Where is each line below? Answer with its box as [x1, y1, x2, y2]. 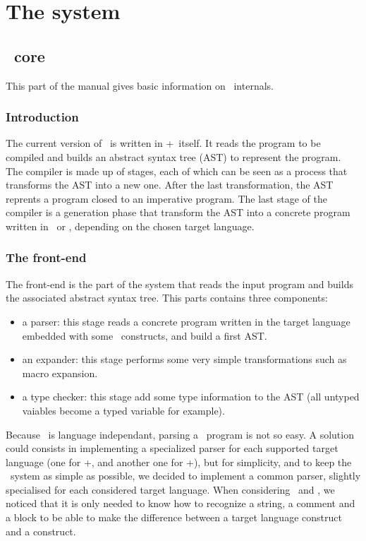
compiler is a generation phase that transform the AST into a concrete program [6, 205, 350, 220]
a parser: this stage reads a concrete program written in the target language [22, 314, 350, 328]
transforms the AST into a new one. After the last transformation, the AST [6, 177, 334, 192]
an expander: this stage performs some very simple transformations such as [22, 352, 347, 367]
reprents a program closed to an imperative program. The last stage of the [6, 191, 327, 206]
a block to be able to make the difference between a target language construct [6, 510, 342, 525]
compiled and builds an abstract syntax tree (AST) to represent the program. [6, 149, 341, 164]
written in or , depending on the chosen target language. [6, 218, 255, 233]
